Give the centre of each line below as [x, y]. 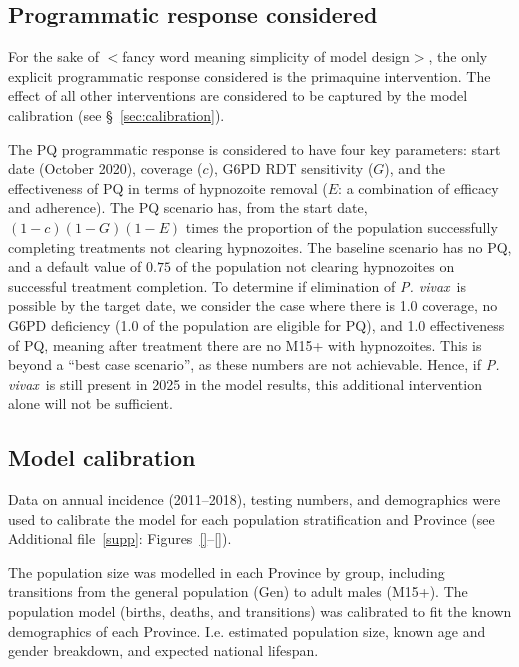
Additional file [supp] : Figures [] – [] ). [120, 538]
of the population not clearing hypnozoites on [315, 266]
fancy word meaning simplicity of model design [266, 56]
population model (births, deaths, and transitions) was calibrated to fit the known [260, 611]
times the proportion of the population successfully [341, 226]
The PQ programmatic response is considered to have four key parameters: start [254, 148]
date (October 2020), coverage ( [105, 168]
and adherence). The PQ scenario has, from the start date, [188, 207]
